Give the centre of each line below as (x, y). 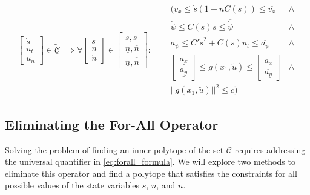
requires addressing (270, 149)
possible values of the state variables (72, 185)
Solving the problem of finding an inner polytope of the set (114, 149)
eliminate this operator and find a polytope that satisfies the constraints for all (151, 173)
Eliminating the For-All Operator (112, 124)
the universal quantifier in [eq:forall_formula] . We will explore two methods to (150, 161)
